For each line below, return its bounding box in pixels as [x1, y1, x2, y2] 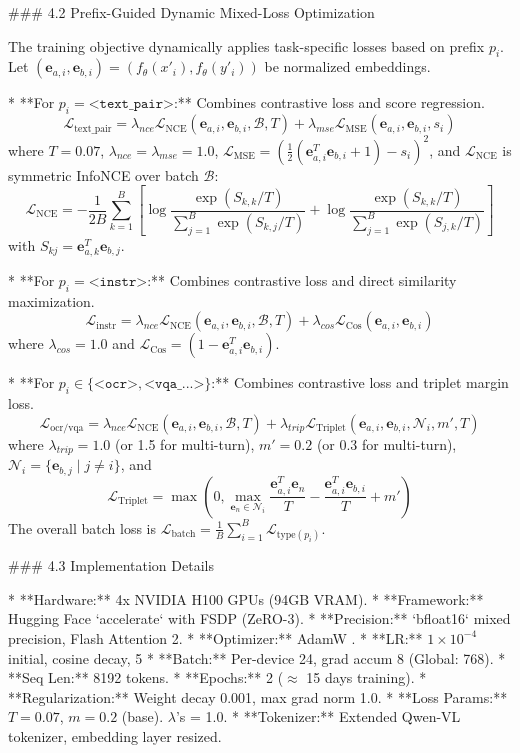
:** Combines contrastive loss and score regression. [173, 92, 485, 113]
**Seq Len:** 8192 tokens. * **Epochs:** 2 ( [8, 667, 284, 688]
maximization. [8, 290, 95, 311]
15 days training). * [306, 667, 427, 688]
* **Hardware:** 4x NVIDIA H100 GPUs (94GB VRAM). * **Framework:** [8, 588, 484, 609]
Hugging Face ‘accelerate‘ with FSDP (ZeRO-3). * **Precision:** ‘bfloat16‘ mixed [8, 608, 511, 629]
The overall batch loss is [8, 517, 157, 538]
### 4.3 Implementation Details [8, 555, 214, 576]
